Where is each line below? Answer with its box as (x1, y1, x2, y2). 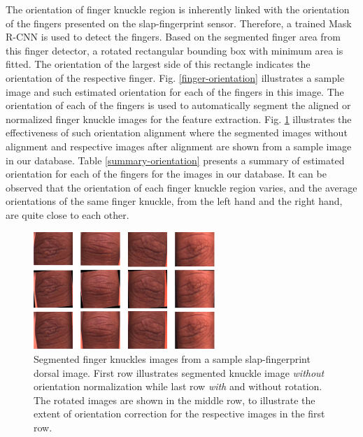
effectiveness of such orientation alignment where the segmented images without (6, 125, 348, 140)
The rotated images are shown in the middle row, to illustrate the (34, 392, 315, 407)
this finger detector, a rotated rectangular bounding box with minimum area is (6, 43, 343, 57)
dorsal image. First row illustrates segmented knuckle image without (34, 365, 325, 380)
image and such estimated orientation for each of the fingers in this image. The (6, 84, 344, 99)
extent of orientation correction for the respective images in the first (34, 406, 325, 421)
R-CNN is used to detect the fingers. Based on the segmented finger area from (6, 29, 341, 44)
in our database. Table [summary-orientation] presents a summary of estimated (6, 152, 345, 167)
